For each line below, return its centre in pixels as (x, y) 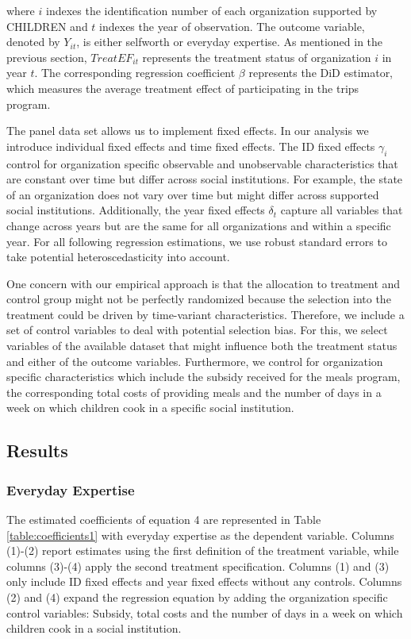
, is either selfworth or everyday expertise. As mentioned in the (230, 42)
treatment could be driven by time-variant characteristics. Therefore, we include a (205, 314)
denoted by (33, 42)
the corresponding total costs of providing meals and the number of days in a (194, 392)
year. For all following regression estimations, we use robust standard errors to (197, 241)
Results (37, 450)
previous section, (47, 57)
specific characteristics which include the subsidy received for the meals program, (204, 377)
